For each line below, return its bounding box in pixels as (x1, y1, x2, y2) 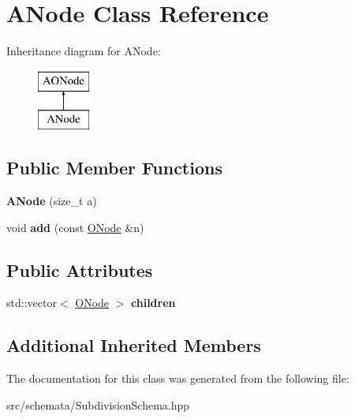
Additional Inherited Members (6, 333, 261, 357)
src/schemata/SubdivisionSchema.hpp (6, 396, 190, 413)
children (131, 294, 176, 311)
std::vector (6, 294, 57, 311)
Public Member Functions (6, 155, 222, 180)
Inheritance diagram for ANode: (6, 43, 161, 59)
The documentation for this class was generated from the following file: (6, 370, 349, 387)
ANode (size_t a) (6, 193, 97, 209)
